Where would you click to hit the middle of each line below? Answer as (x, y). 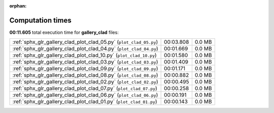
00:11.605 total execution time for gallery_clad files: (64, 32)
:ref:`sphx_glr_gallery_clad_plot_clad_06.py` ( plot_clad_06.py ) (85, 95)
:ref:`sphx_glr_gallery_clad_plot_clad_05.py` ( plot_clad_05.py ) (85, 42)
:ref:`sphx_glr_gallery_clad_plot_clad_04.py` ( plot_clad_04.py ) (85, 49)
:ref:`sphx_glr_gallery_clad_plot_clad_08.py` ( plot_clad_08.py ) (85, 75)
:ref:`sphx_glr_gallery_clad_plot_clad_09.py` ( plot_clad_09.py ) (85, 69)
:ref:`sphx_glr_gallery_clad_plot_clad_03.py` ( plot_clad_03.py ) (85, 62)
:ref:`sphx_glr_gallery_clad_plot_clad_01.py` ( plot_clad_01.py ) (85, 102)
